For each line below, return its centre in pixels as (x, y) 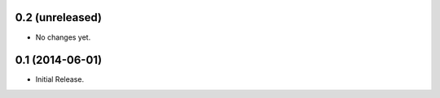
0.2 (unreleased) (58, 17)
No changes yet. (63, 37)
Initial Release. (60, 79)
